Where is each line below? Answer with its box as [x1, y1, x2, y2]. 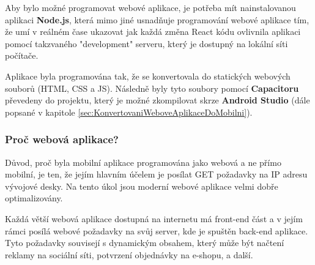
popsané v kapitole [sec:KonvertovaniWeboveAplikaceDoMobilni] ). [5, 105, 253, 118]
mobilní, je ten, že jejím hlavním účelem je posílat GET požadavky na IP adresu [5, 168, 308, 181]
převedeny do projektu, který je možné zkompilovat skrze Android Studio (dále [5, 94, 310, 106]
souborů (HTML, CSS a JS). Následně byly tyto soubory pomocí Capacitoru [5, 81, 299, 94]
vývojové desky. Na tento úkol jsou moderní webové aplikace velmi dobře [5, 179, 278, 192]
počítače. [5, 49, 39, 62]
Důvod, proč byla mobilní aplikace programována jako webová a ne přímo [5, 155, 281, 168]
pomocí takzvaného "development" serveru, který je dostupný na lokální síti [5, 37, 288, 50]
